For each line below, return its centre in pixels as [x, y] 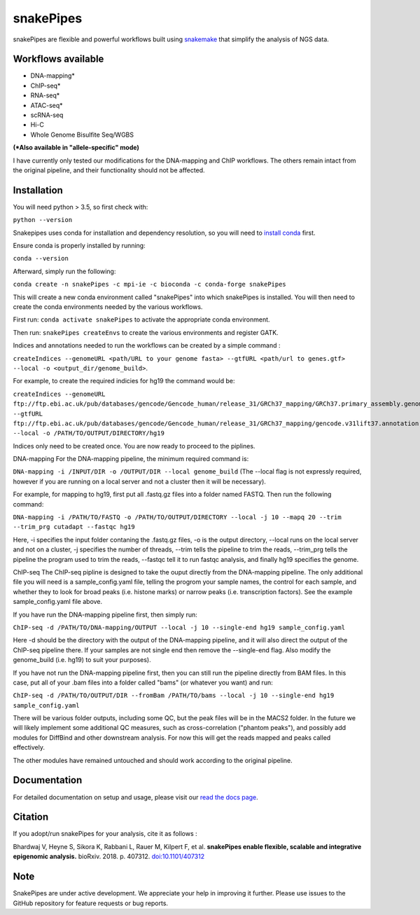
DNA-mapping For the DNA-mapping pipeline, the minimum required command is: [131, 459]
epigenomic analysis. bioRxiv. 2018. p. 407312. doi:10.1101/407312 [109, 856]
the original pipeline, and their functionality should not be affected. [109, 170]
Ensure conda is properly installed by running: [79, 246]
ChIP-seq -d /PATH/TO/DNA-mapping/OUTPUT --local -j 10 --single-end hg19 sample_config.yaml [179, 627]
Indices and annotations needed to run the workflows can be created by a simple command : [147, 345]
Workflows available [58, 59]
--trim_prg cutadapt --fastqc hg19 [74, 527]
